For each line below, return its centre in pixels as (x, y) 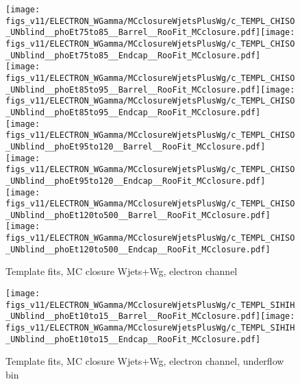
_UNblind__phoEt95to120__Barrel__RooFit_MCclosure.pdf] (136, 146)
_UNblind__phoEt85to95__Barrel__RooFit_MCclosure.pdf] (133, 89)
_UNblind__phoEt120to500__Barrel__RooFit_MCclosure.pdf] (138, 215)
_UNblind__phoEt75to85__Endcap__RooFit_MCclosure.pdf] (133, 55)
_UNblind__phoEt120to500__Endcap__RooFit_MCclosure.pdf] (138, 249)
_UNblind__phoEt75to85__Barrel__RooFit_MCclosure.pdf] (133, 33)
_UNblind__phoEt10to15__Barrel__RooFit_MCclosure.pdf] (133, 316)
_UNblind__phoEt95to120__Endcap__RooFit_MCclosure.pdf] (136, 181)
